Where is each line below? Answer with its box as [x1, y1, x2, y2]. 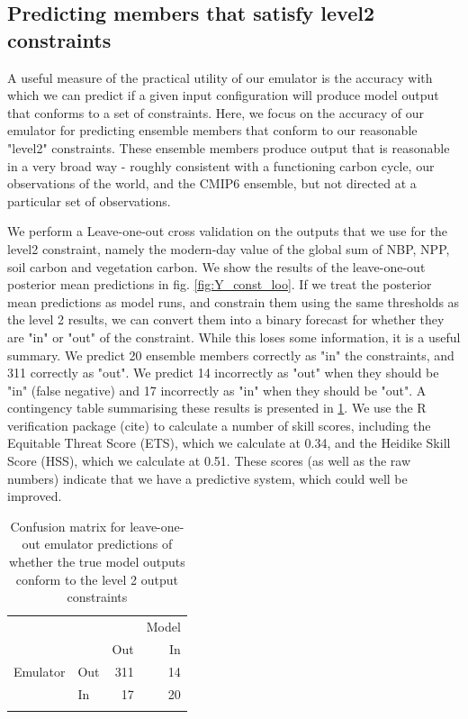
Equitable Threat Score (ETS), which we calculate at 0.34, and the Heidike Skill [7, 433, 451, 452]
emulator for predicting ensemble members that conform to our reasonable [7, 121, 418, 140]
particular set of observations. [7, 191, 171, 210]
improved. [7, 487, 62, 505]
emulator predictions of [44, 534, 173, 553]
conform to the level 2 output [15, 569, 178, 588]
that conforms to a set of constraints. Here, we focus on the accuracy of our [7, 103, 424, 122]
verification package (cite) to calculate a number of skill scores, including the [7, 415, 431, 434]
